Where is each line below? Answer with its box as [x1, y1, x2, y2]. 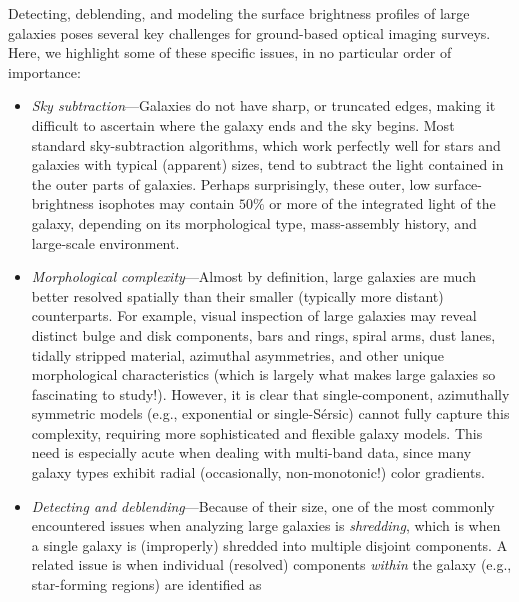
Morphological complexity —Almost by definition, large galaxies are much [31, 266, 476, 287]
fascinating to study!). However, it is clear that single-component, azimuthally [31, 383, 510, 404]
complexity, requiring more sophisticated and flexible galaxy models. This [31, 422, 483, 443]
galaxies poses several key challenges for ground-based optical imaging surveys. [8, 22, 491, 43]
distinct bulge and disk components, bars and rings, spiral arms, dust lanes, [31, 324, 496, 345]
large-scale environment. [31, 232, 180, 253]
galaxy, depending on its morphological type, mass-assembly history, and [31, 212, 477, 233]
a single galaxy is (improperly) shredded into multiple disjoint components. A [31, 534, 508, 555]
